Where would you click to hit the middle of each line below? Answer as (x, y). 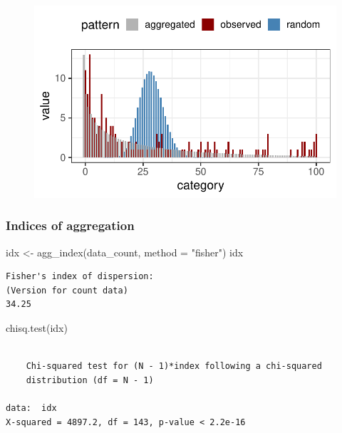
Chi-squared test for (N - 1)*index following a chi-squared (174, 366)
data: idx (31, 408)
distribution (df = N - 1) (90, 380)
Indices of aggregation (70, 225)
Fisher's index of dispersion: (80, 277)
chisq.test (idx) (37, 328)
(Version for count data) (67, 290)
